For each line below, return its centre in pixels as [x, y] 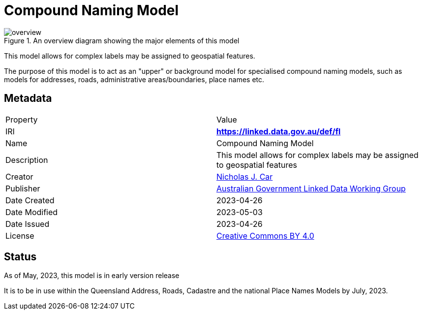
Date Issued [28, 224]
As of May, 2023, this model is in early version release [92, 276]
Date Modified [32, 212]
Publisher [23, 188]
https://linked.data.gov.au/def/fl [279, 131]
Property [22, 119]
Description [27, 160]
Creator [19, 176]
